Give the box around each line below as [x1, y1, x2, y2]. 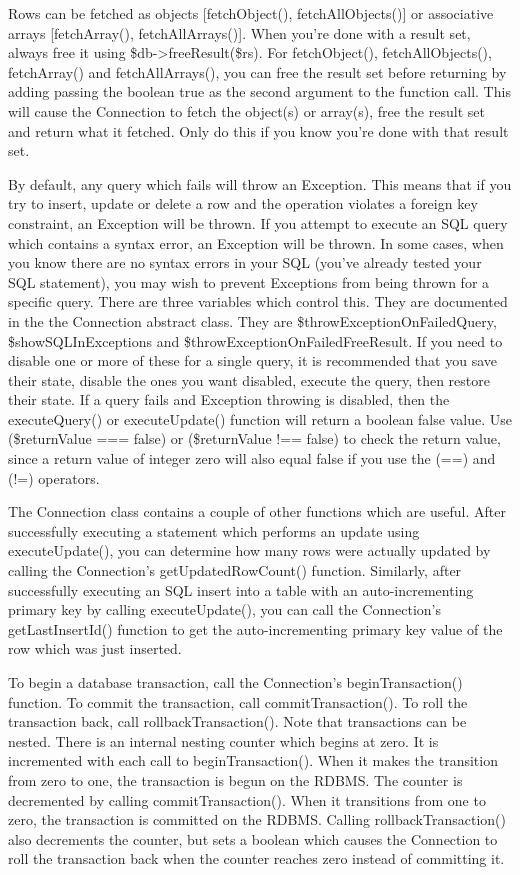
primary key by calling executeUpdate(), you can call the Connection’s [8, 599, 441, 620]
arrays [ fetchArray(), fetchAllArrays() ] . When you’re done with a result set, [8, 22, 471, 43]
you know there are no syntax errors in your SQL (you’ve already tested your [8, 252, 482, 273]
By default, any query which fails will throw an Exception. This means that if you [8, 173, 512, 194]
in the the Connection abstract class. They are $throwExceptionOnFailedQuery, [8, 310, 497, 331]
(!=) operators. [8, 467, 100, 488]
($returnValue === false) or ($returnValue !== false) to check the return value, [8, 428, 501, 449]
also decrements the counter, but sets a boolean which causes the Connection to [8, 828, 498, 849]
